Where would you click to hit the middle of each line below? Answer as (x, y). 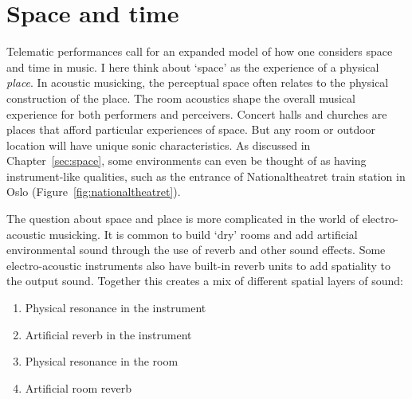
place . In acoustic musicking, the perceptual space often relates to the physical (198, 82)
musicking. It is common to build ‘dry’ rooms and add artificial (203, 234)
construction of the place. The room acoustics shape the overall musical (181, 98)
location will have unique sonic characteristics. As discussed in (159, 145)
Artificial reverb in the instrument (108, 334)
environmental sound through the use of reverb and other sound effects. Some (196, 250)
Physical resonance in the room (102, 361)
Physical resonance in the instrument (116, 308)
